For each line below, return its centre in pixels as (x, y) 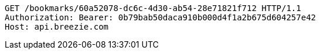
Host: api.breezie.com (57, 27)
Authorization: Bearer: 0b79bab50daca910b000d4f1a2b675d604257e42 (161, 17)
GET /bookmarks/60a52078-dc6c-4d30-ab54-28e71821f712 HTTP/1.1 (153, 8)
